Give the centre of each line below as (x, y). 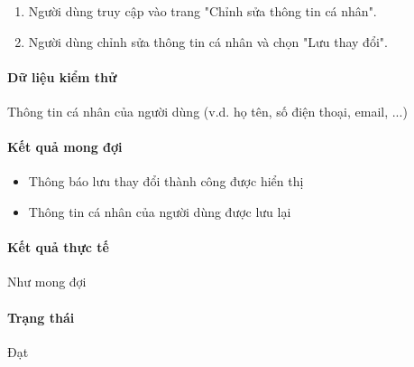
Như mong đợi (47, 282)
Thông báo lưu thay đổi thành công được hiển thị (166, 181)
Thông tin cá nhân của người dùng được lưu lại (160, 211)
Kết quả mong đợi (65, 147)
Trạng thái (41, 317)
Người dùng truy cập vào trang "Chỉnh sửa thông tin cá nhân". (202, 11)
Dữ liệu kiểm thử (62, 76)
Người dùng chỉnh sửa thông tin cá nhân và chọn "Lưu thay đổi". (208, 41)
